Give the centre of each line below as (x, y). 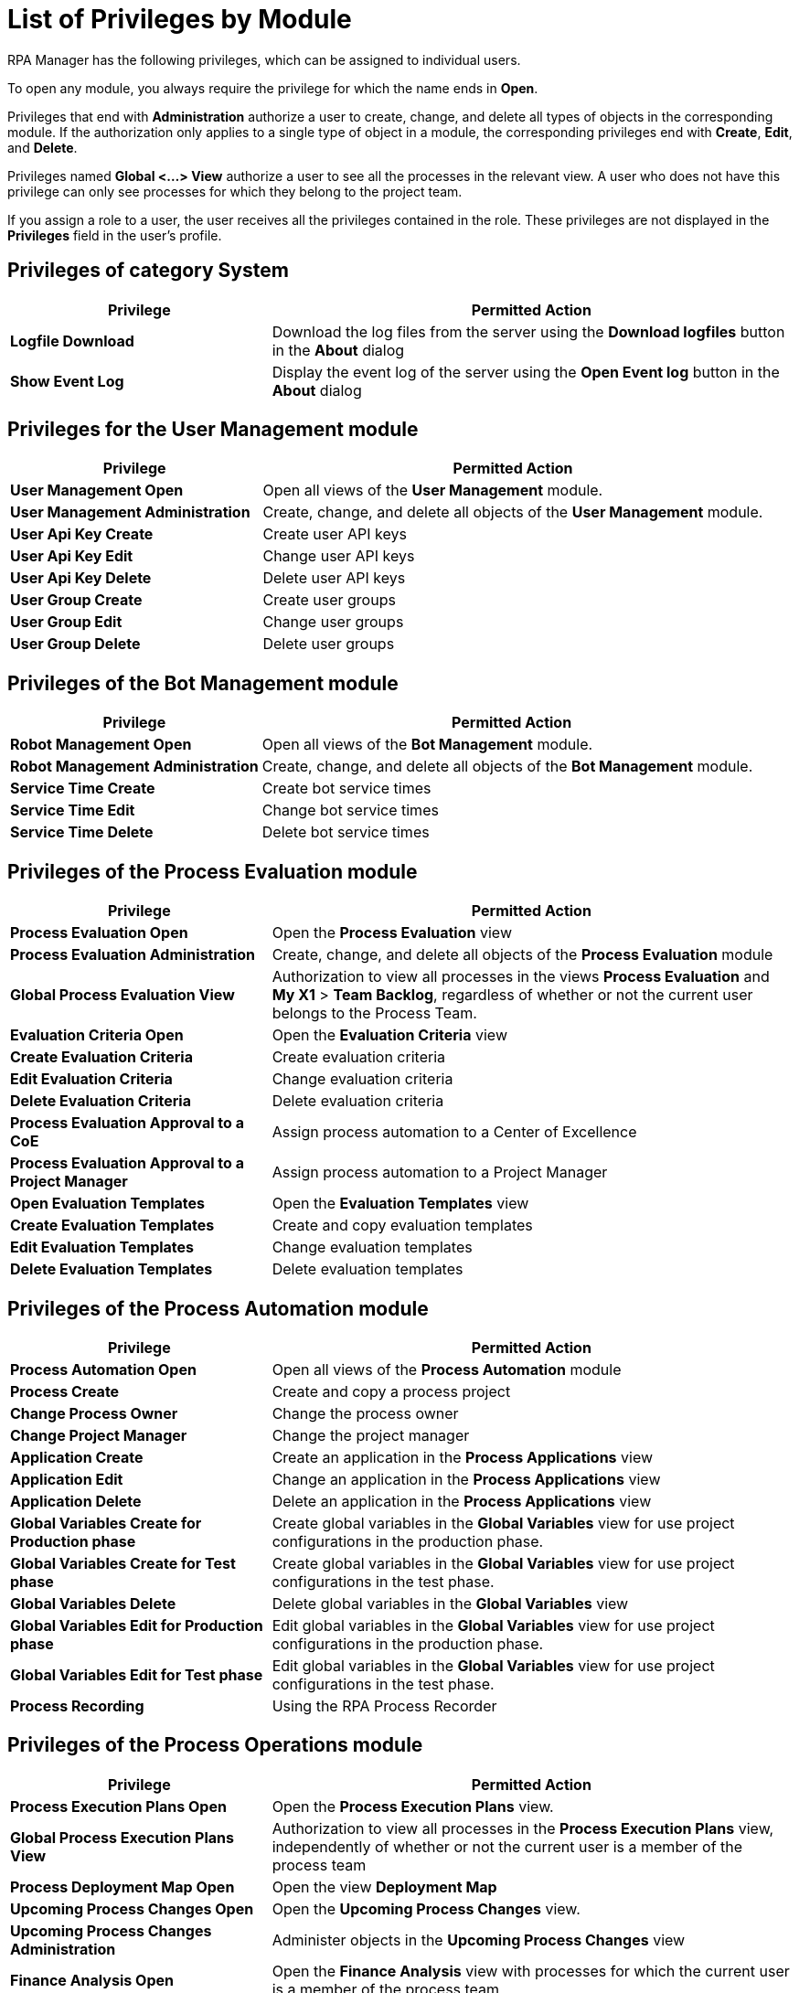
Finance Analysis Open (92, 1980)
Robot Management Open (101, 745)
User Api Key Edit (72, 556)
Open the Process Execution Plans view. (413, 1806)
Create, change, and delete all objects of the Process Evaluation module (522, 955)
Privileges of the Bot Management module (203, 683)
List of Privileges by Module (180, 19)
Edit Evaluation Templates (102, 1247)
